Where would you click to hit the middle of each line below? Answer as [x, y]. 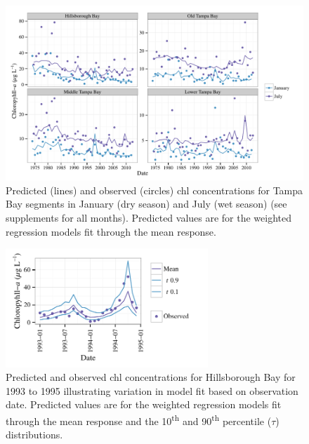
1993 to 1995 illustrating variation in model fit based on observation [152, 390]
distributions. [34, 435]
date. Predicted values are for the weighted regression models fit [144, 404]
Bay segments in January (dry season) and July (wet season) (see [146, 204]
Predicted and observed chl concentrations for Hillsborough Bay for [151, 377]
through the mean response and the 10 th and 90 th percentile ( [139, 419]
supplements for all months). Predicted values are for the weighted [149, 218]
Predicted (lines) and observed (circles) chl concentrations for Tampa [154, 190]
